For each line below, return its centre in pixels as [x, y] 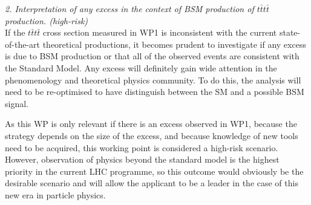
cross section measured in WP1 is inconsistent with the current [160, 32]
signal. [17, 103]
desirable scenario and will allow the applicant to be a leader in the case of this [152, 183]
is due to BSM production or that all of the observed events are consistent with [152, 56]
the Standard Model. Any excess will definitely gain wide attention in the [141, 67]
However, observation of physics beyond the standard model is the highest [142, 159]
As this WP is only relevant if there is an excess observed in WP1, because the [151, 124]
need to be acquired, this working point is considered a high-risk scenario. [142, 147]
